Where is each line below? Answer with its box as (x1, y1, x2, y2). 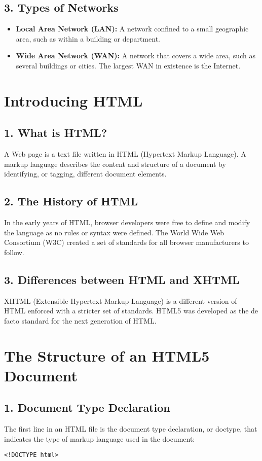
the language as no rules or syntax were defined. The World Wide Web (4, 227, 224, 237)
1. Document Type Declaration (4, 400, 170, 415)
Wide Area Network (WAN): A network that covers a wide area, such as (16, 50, 255, 61)
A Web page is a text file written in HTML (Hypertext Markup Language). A (4, 149, 246, 159)
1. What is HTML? (4, 125, 107, 140)
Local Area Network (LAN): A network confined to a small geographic (16, 23, 249, 34)
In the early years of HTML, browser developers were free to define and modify (4, 217, 250, 228)
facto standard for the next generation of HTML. (4, 315, 157, 326)
